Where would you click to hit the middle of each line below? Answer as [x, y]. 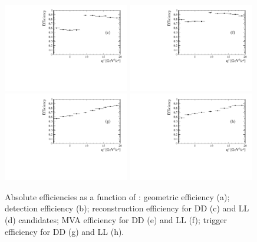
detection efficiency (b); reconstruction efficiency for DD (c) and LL [127, 208]
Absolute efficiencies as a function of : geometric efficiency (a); [117, 196]
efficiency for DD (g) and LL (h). [65, 231]
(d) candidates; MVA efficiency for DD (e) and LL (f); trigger [116, 220]
